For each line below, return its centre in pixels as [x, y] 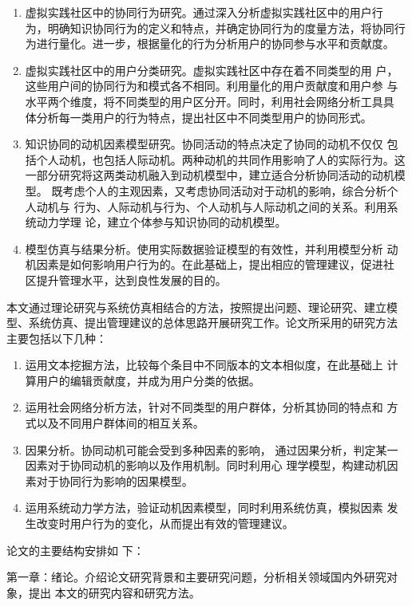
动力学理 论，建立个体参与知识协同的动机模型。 [161, 222]
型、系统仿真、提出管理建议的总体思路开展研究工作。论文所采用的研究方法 [202, 323]
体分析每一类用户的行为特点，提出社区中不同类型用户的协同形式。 [198, 117]
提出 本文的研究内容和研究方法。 [114, 592]
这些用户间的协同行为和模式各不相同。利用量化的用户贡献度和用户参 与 [212, 86]
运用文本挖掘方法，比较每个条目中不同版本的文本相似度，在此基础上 [204, 365]
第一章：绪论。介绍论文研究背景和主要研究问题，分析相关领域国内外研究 [196, 577]
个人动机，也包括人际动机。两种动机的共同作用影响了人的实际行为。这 [221, 159]
